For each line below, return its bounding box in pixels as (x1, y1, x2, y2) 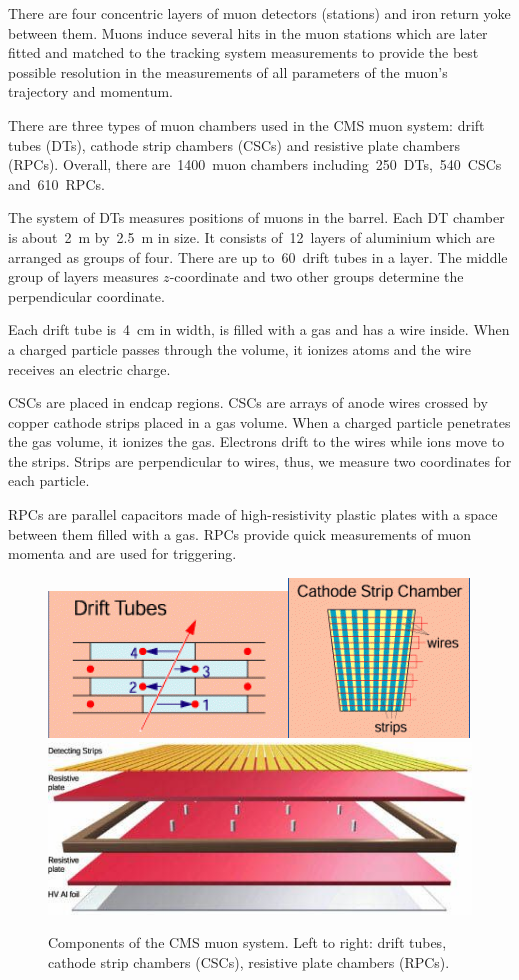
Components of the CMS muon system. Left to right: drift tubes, (48, 932, 447, 953)
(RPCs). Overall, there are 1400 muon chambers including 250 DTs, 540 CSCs (8, 154, 502, 175)
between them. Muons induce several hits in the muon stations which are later (8, 22, 488, 43)
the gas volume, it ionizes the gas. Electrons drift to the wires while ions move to (8, 431, 505, 452)
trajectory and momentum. (8, 81, 173, 102)
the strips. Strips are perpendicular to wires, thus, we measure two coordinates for (8, 450, 512, 471)
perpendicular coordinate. (8, 285, 165, 306)
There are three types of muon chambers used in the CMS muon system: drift (8, 114, 485, 135)
